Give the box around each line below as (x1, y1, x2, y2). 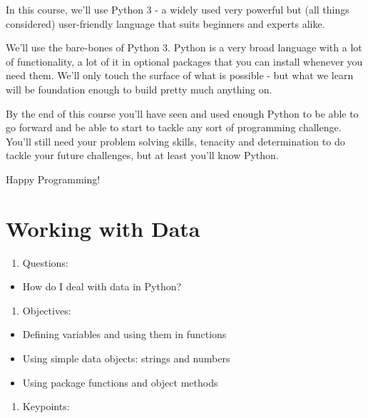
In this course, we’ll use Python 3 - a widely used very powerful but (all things (6, 2, 349, 16)
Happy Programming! (6, 171, 101, 186)
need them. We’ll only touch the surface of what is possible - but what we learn (6, 68, 354, 83)
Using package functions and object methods (22, 374, 218, 389)
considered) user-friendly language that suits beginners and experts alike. (6, 16, 325, 31)
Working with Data (6, 213, 200, 243)
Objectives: (22, 302, 71, 317)
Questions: (22, 255, 68, 270)
